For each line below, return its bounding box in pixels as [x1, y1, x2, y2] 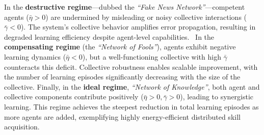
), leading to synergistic [180, 91, 254, 102]
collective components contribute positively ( [4, 91, 144, 102]
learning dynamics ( [4, 51, 66, 62]
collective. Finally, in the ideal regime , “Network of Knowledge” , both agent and [4, 81, 260, 92]
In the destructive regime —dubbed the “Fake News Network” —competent [4, 2, 245, 12]
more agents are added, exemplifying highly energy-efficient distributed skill [4, 111, 241, 122]
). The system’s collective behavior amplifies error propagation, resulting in [20, 21, 256, 32]
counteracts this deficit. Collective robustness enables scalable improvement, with [4, 61, 258, 72]
